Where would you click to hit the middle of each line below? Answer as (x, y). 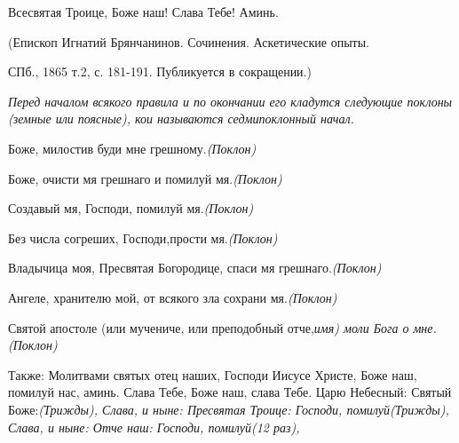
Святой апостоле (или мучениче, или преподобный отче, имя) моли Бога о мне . (222, 327)
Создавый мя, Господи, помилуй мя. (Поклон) (131, 208)
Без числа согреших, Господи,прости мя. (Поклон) (143, 237)
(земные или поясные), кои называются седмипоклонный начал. (181, 119)
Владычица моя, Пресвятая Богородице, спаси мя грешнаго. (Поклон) (195, 268)
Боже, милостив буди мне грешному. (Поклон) (132, 148)
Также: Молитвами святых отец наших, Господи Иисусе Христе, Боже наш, (213, 374)
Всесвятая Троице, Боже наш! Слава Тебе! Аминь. (143, 12)
